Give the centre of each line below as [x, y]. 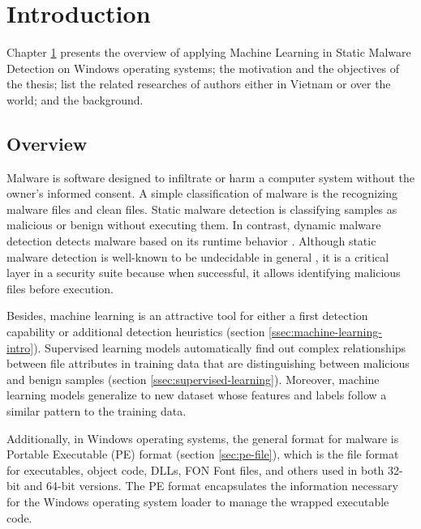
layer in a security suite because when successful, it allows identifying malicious [204, 273]
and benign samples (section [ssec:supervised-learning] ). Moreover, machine [193, 379]
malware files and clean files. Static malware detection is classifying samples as [202, 209]
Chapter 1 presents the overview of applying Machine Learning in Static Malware [209, 52]
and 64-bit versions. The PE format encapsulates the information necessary [211, 486]
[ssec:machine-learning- [325, 332]
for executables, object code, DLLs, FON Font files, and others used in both [195, 469]
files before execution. [60, 288]
